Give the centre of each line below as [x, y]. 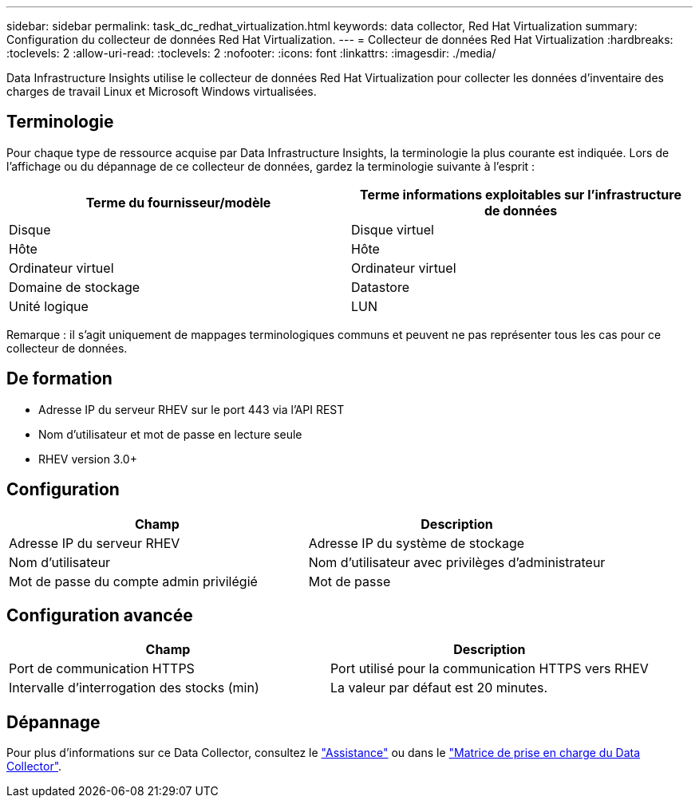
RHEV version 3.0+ [88, 459]
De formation [59, 379]
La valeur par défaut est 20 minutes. [439, 688]
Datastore [381, 287]
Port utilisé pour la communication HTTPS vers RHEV [489, 669]
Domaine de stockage [75, 287]
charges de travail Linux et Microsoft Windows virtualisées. [162, 91]
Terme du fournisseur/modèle [178, 202]
